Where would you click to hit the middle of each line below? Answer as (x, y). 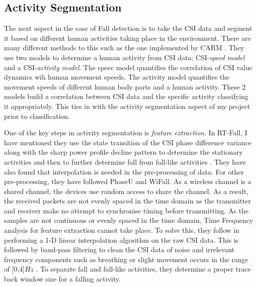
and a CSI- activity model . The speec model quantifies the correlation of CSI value (128, 67)
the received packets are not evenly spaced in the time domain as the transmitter (128, 201)
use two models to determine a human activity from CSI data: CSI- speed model (125, 57)
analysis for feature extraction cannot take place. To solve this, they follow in (122, 230)
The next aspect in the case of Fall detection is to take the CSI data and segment (128, 28)
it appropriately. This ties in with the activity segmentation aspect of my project (127, 106)
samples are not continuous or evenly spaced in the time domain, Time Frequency (129, 220)
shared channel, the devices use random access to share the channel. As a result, (126, 191)
